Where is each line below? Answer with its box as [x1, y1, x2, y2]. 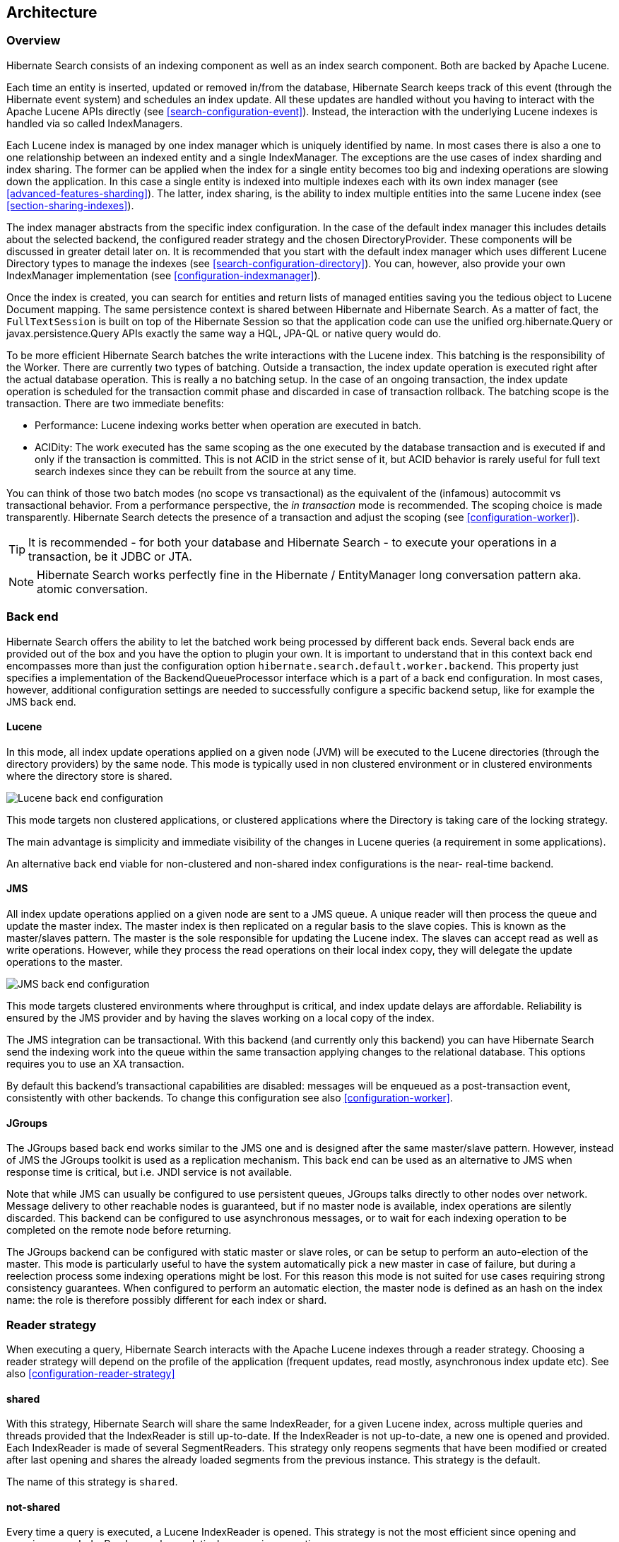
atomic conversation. [37, 581, 148, 596]
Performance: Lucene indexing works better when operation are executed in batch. [35, 419, 422, 431]
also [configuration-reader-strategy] [6, 1367, 175, 1379]
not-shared [6, 1500, 60, 1513]
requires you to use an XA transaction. [6, 1057, 184, 1070]
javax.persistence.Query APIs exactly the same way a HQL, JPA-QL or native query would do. [6, 327, 442, 339]
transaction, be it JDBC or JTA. [28, 549, 192, 563]
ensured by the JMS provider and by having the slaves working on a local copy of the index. [6, 1011, 435, 1024]
